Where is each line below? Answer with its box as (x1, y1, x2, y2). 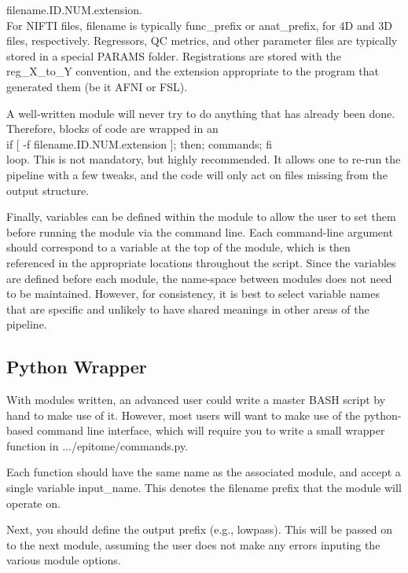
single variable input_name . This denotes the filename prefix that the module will (6, 479, 402, 496)
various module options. (6, 552, 121, 568)
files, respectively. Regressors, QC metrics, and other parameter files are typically (6, 32, 398, 49)
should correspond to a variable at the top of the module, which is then (6, 239, 351, 255)
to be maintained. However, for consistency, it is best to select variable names (6, 285, 380, 302)
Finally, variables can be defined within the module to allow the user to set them (6, 208, 396, 225)
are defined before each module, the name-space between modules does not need (6, 270, 392, 286)
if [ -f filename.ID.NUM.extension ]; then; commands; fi (6, 135, 272, 152)
